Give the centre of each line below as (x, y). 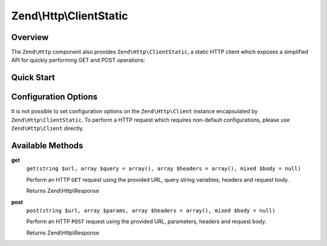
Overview (30, 37)
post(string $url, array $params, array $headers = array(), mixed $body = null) (151, 211)
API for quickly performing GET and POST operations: (78, 60)
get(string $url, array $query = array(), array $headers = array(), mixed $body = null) (163, 169)
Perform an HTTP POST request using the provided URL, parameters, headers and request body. (146, 222)
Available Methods (47, 145)
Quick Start (33, 78)
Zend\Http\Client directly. (48, 128)
